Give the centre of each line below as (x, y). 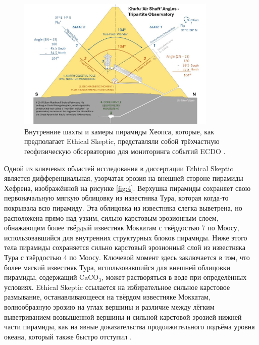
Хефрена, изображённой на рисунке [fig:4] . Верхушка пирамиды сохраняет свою (127, 188)
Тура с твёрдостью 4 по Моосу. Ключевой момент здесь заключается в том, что (127, 257)
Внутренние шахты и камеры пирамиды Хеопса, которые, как (119, 131)
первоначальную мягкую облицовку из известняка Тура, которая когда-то (116, 198)
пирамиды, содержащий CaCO (51, 277)
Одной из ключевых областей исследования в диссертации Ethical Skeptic (119, 168)
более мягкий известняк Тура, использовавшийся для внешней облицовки (117, 267)
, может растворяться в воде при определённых (174, 277)
